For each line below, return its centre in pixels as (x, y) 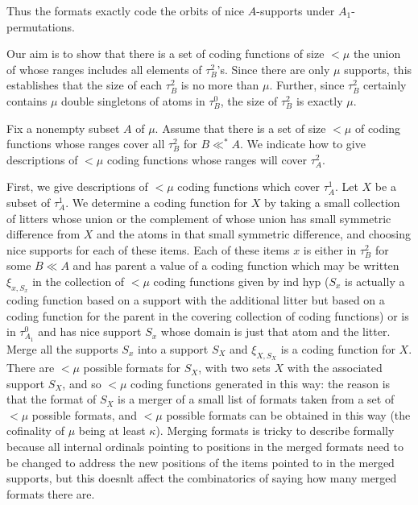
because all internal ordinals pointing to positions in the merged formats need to (205, 447)
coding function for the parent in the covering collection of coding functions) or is (208, 315)
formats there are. (51, 493)
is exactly (319, 100)
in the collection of (79, 281)
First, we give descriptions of (77, 186)
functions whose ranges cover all (86, 144)
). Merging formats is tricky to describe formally (275, 430)
